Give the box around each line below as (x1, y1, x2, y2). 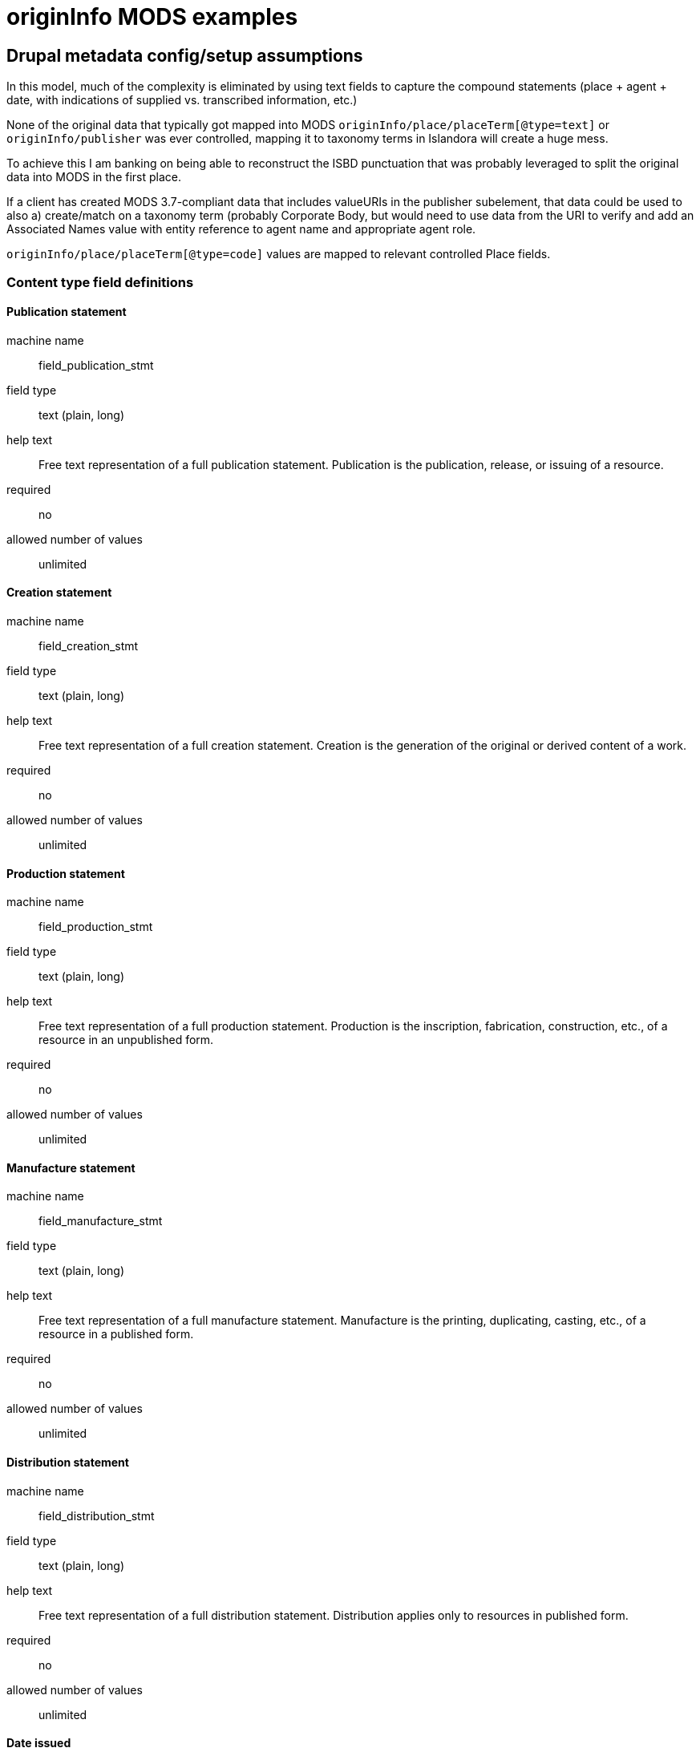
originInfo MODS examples (6, 3, 298, 30)
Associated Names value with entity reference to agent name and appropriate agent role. (6, 222, 476, 237)
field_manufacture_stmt (38, 1214, 163, 1228)
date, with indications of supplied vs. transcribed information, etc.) (6, 93, 358, 107)
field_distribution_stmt (38, 1508, 155, 1523)
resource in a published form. (38, 1327, 194, 1341)
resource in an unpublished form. (38, 1033, 214, 1047)
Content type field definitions (6, 273, 194, 290)
